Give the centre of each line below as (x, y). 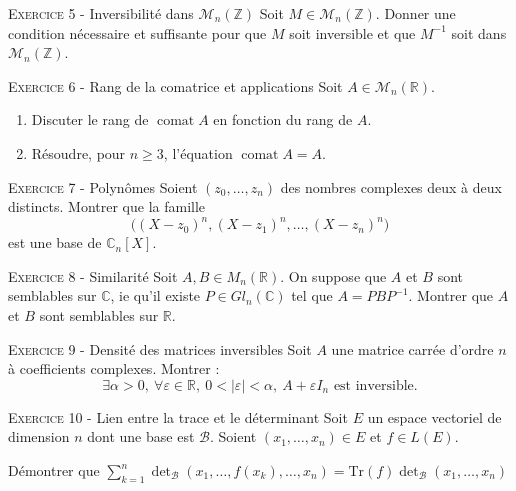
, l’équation (198, 152)
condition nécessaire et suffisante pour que (137, 32)
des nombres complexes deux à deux (391, 186)
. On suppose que (333, 275)
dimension (39, 436)
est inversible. (375, 385)
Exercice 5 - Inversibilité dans (101, 13)
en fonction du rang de (283, 119)
